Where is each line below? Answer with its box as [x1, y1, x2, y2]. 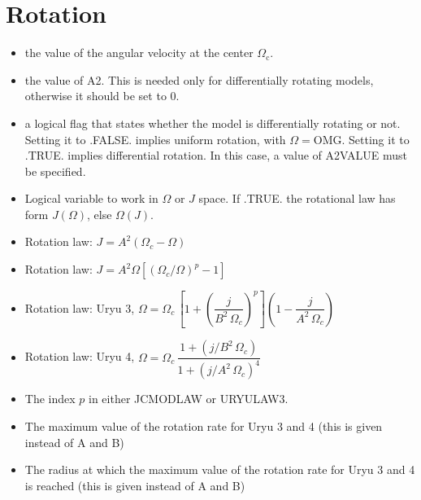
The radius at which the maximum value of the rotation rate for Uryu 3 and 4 [24, 461, 415, 478]
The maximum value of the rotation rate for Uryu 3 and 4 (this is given [24, 418, 383, 435]
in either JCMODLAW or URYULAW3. [89, 390, 289, 407]
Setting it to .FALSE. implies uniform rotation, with [24, 130, 286, 147]
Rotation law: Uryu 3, [24, 299, 135, 316]
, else [86, 205, 112, 222]
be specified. [24, 162, 86, 179]
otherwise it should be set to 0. [24, 87, 180, 104]
